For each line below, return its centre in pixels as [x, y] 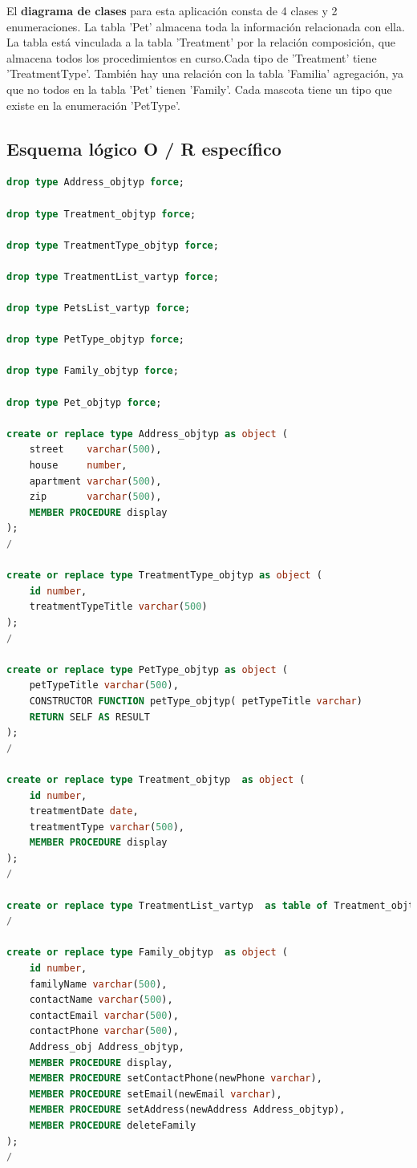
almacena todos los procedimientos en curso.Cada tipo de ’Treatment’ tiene [192, 57]
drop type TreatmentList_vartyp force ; [113, 276]
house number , [78, 466]
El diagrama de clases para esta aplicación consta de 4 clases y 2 [172, 10]
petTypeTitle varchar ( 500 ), [104, 685]
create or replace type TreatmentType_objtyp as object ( [164, 576]
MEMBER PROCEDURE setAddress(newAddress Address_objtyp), [187, 1110]
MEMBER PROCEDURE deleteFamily [113, 1125]
